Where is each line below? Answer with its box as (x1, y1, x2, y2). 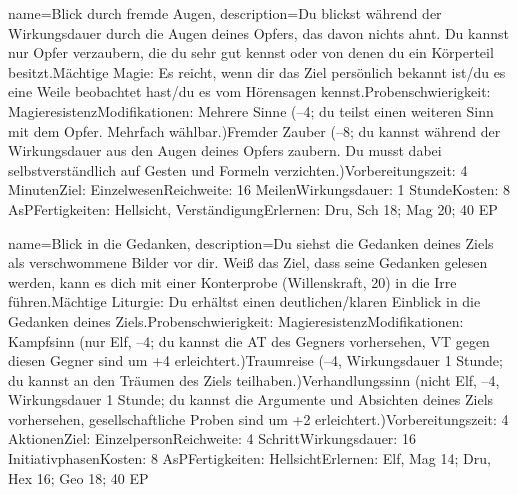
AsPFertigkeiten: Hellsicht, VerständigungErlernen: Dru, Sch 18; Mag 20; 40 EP (8, 198, 498, 219)
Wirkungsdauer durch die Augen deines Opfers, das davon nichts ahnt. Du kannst (8, 22, 509, 43)
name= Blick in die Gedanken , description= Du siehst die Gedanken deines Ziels (8, 232, 494, 253)
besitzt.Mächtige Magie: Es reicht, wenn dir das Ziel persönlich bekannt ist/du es (8, 61, 506, 82)
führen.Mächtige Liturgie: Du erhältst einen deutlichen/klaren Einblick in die (8, 291, 481, 312)
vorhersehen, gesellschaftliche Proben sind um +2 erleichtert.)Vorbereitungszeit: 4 (8, 408, 509, 429)
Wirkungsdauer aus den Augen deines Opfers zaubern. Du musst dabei (8, 140, 442, 161)
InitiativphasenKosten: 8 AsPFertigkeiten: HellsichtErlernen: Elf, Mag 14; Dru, (8, 448, 491, 469)
